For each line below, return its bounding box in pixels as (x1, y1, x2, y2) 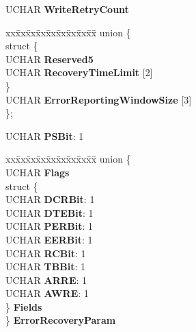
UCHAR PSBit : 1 (5, 128, 84, 143)
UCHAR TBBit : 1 (5, 259, 85, 274)
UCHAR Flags (5, 165, 70, 179)
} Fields (5, 299, 42, 313)
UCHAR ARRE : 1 (5, 272, 87, 287)
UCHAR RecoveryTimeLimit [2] (5, 65, 153, 80)
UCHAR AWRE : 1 (5, 286, 89, 300)
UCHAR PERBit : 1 (5, 219, 93, 233)
